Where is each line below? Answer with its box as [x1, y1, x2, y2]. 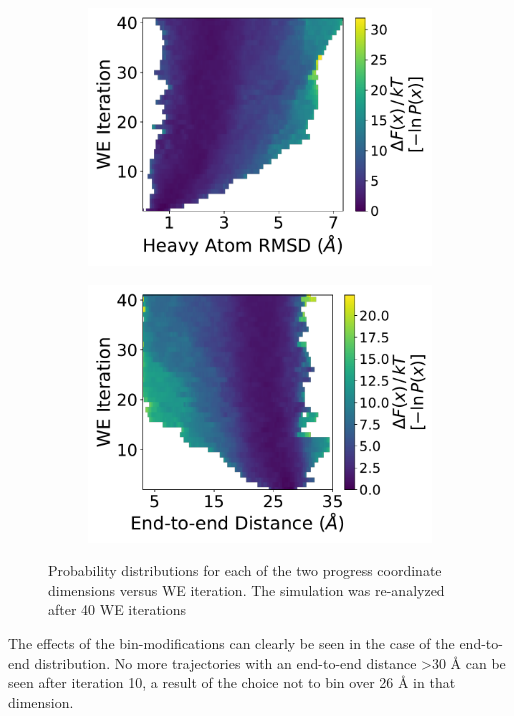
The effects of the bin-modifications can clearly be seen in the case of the [8, 632, 455, 653]
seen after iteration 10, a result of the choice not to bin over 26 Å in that [8, 672, 456, 693]
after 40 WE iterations [48, 599, 187, 620]
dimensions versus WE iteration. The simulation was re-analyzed [48, 579, 445, 600]
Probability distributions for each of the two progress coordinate [48, 560, 442, 581]
